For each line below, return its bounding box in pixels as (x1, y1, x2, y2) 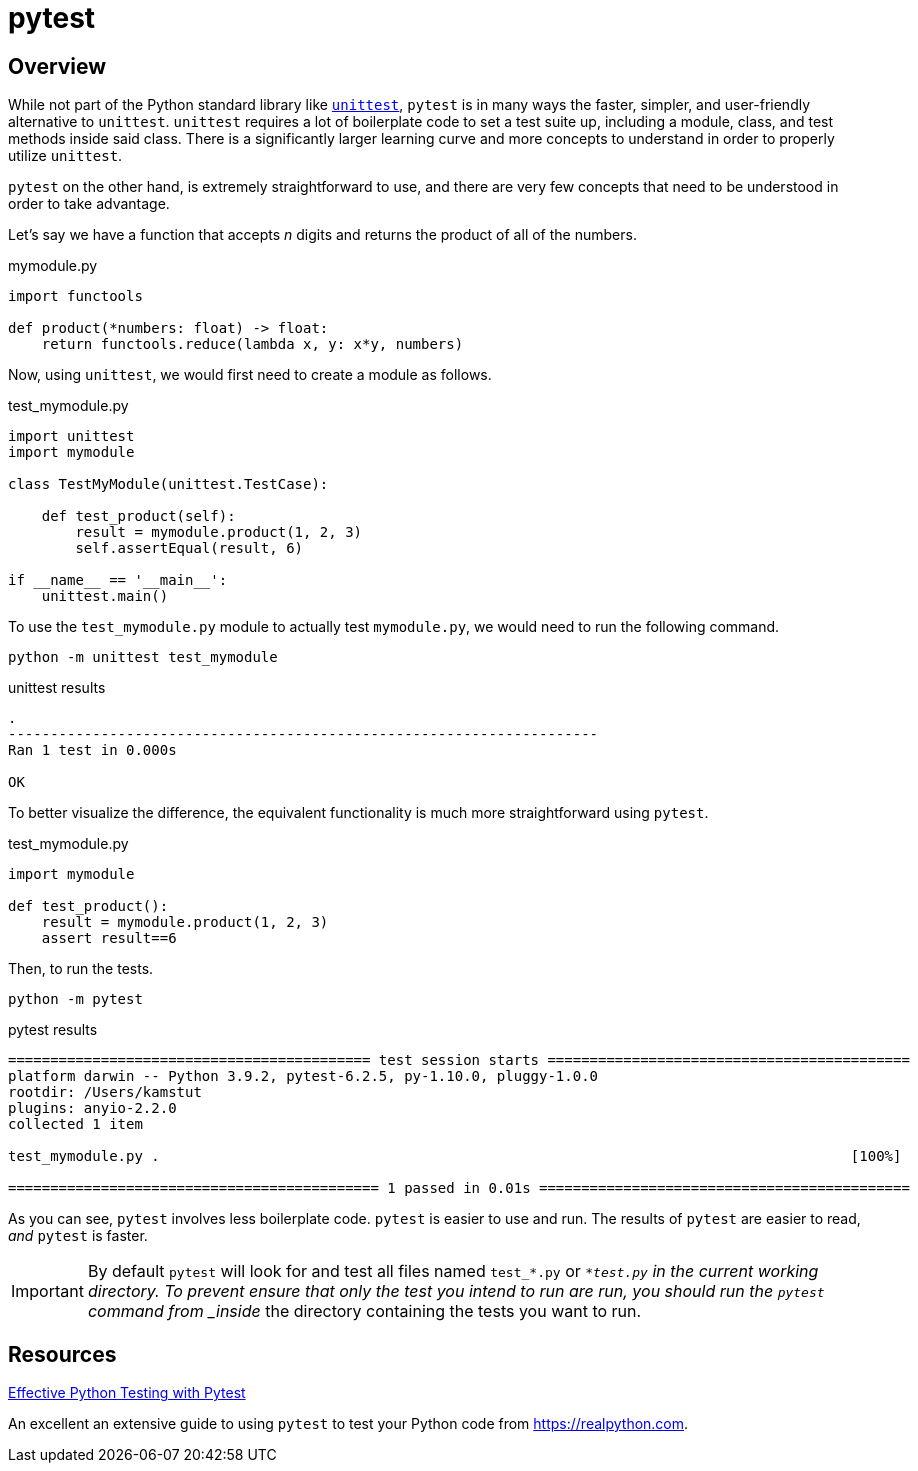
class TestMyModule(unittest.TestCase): (8, 476, 329, 493)
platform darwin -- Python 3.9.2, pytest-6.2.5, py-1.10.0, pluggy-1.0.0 (8, 1068, 599, 1085)
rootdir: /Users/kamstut (8, 1084, 202, 1101)
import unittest (8, 428, 135, 445)
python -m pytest (8, 991, 143, 1008)
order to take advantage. (8, 195, 170, 213)
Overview (8, 53, 107, 79)
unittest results (8, 679, 106, 697)
